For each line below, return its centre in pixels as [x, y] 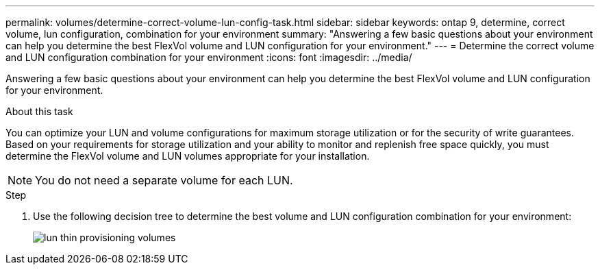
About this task [39, 111]
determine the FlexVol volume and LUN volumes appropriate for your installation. [188, 156]
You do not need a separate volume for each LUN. [164, 180]
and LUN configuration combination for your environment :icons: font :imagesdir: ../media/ [209, 57]
